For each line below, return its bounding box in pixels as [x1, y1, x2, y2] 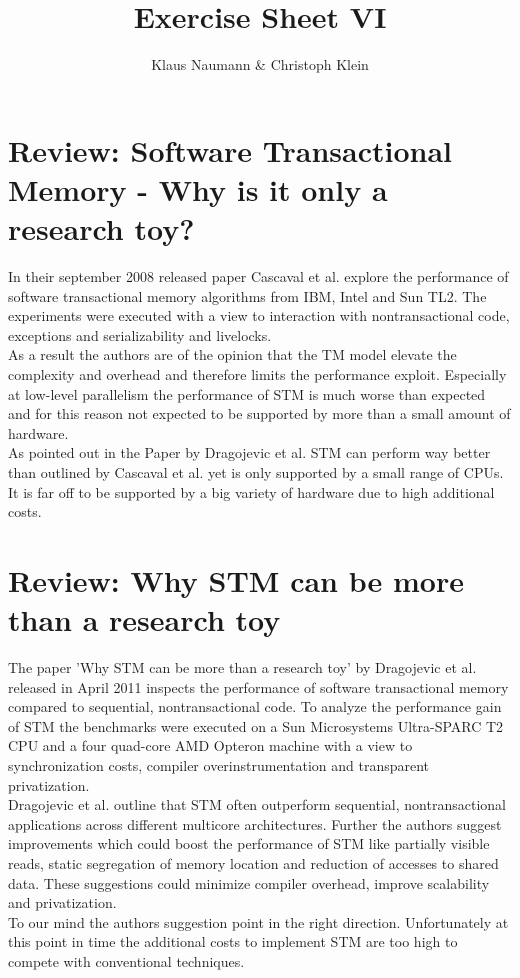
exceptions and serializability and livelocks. [8, 324, 272, 345]
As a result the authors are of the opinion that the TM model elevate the [8, 344, 457, 365]
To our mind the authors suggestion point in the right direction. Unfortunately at [8, 911, 509, 932]
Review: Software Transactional [8, 129, 452, 170]
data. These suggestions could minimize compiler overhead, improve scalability [8, 872, 490, 893]
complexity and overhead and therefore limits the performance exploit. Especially [8, 364, 507, 384]
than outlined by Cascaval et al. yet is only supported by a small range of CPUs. [8, 461, 504, 482]
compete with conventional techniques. [8, 950, 245, 971]
